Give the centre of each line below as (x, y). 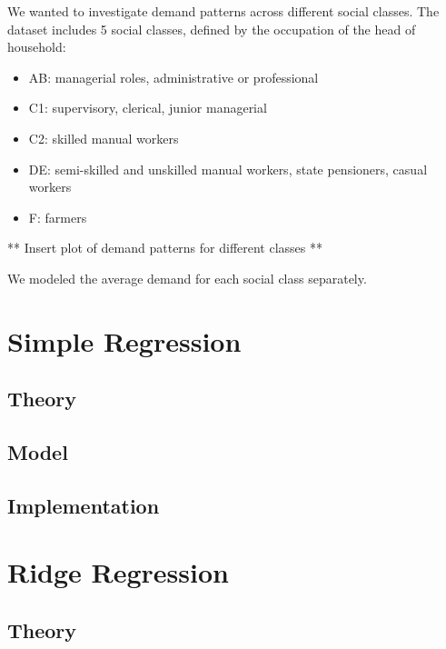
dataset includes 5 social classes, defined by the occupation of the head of (212, 29)
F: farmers (58, 217)
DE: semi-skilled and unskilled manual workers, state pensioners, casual (228, 169)
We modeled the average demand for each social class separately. (187, 278)
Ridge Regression (118, 572)
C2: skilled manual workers (104, 138)
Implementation (84, 505)
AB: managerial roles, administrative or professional (173, 77)
